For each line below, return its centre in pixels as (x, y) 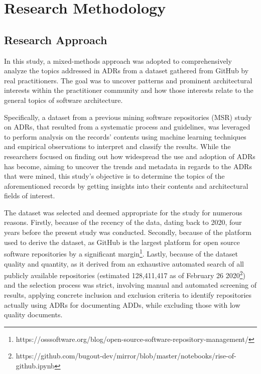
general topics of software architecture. (63, 100)
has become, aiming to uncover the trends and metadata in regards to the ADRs (128, 166)
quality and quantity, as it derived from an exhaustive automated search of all (124, 263)
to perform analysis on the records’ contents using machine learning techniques (125, 136)
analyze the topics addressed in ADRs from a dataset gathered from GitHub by (126, 71)
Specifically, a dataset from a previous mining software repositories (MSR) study (128, 117)
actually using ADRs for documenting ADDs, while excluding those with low (122, 304)
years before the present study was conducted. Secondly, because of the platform (128, 232)
